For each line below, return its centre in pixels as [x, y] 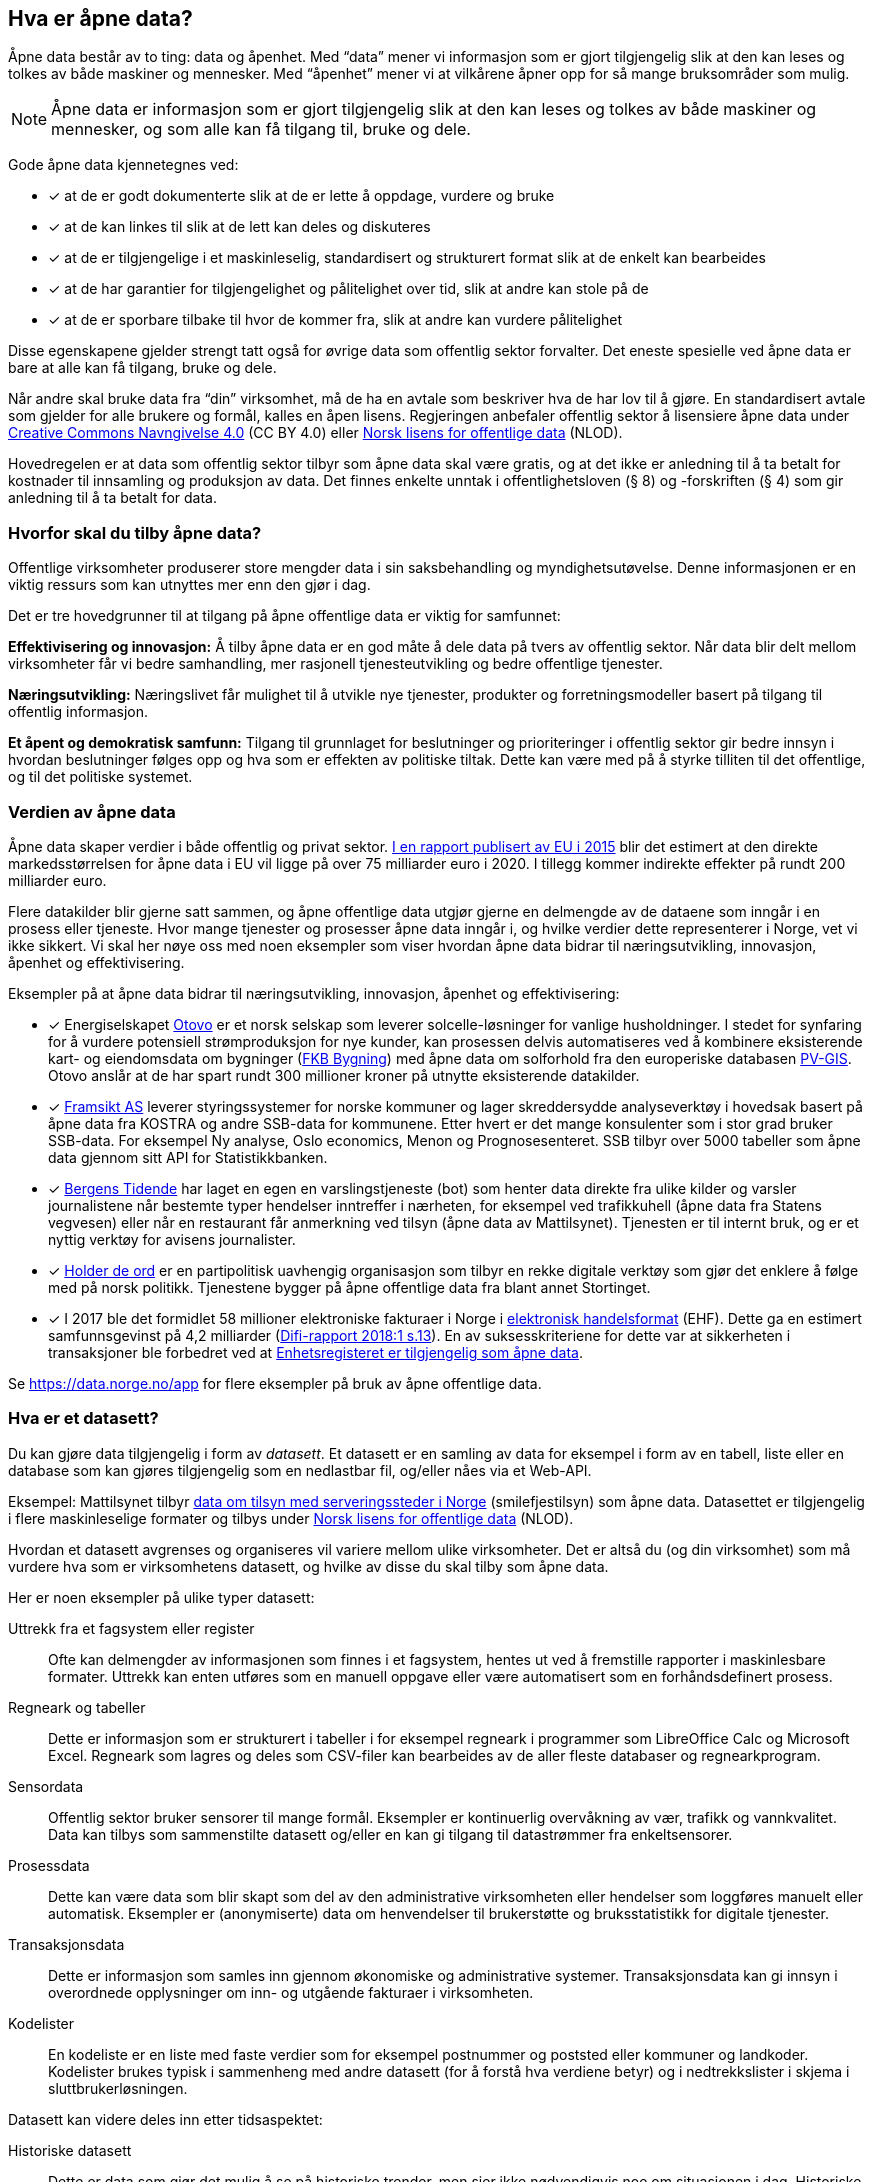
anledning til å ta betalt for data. [112, 498]
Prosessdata [49, 1865]
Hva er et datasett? [83, 1418]
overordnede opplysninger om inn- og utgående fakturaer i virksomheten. [291, 1992]
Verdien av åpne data [92, 811]
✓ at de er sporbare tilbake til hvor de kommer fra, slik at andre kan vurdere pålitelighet [335, 320]
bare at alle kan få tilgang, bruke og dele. [142, 368]
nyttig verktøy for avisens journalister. [172, 1239]
